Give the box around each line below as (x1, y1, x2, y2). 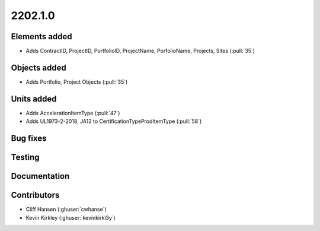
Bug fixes (11, 134, 47, 144)
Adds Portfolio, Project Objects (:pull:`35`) (25, 78, 128, 86)
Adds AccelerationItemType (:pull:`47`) (25, 109, 120, 116)
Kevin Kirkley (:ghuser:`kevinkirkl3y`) (25, 214, 116, 221)
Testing (11, 152, 40, 163)
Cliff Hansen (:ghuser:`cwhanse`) (25, 205, 107, 213)
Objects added (11, 62, 66, 72)
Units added (11, 94, 57, 104)
